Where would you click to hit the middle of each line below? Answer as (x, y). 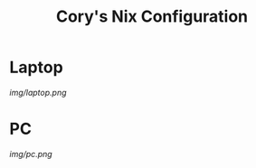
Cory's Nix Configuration (152, 17)
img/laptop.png (38, 92)
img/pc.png (31, 154)
